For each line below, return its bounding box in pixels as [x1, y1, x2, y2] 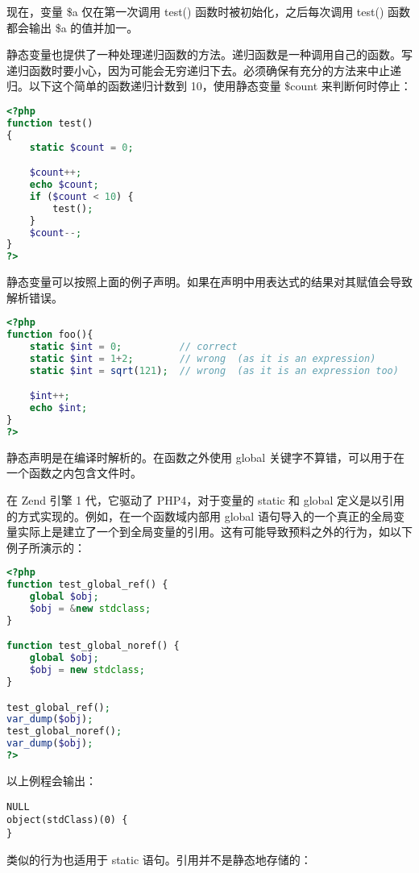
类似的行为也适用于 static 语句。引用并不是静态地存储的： [6, 850, 312, 867]
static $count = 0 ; [29, 141, 134, 153]
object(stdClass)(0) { [6, 814, 128, 826]
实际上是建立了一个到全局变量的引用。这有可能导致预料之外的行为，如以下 [17, 523, 413, 540]
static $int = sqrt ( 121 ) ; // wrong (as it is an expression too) [29, 364, 399, 376]
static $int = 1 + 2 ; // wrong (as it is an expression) [29, 352, 376, 364]
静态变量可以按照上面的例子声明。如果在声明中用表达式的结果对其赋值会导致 [6, 273, 413, 290]
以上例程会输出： [6, 771, 97, 788]
